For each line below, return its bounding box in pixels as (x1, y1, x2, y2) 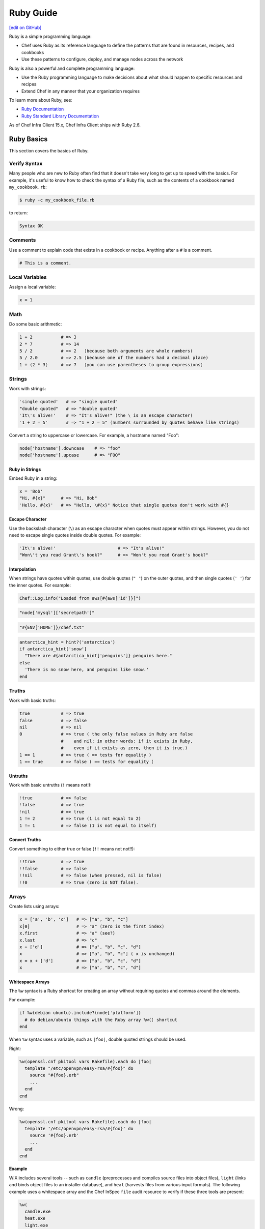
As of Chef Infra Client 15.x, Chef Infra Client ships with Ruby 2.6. (9, 122, 141, 128)
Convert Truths (9, 837, 41, 843)
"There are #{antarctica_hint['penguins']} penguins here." (25, 653, 172, 659)
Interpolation (9, 566, 36, 572)
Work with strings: (9, 386, 46, 392)
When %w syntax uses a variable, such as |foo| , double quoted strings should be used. (9, 1036, 186, 1042)
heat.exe (25, 1216, 46, 1221)
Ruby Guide (9, 7, 57, 18)
